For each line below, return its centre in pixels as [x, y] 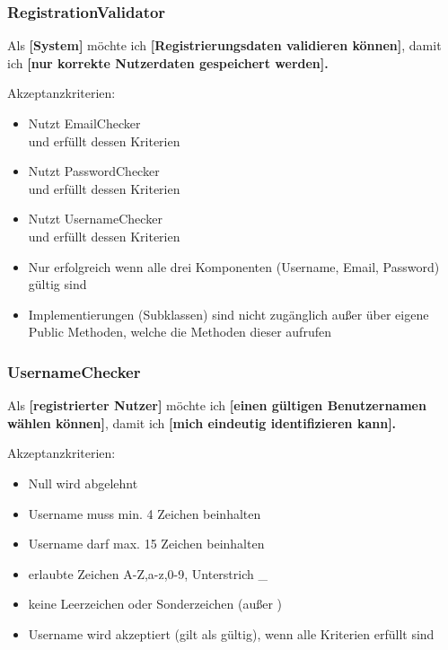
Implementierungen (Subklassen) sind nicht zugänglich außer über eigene [228, 314]
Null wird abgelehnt [83, 483]
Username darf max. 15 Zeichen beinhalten [146, 544]
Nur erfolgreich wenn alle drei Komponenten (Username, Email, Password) [234, 266]
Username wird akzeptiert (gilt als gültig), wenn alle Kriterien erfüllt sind [231, 633]
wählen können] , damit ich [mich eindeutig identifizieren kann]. [202, 422]
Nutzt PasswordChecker [94, 171]
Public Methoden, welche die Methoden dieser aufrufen [180, 332]
